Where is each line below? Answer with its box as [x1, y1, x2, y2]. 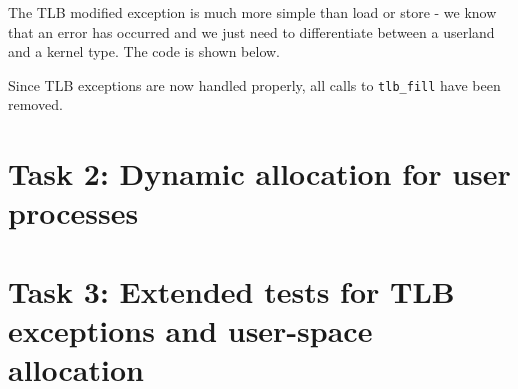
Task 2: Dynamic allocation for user [8, 153, 511, 194]
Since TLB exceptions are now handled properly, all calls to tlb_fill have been [8, 74, 501, 95]
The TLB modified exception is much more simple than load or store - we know [8, 2, 497, 22]
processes [8, 192, 139, 233]
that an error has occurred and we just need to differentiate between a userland [8, 21, 495, 42]
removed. [8, 94, 63, 115]
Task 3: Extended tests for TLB [8, 270, 455, 311]
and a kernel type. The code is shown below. [8, 41, 281, 62]
